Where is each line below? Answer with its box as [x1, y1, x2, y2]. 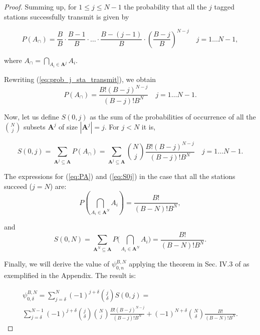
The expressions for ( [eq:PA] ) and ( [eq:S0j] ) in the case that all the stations [4, 171, 235, 181]
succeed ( [4, 180, 33, 191]
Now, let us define [4, 111, 59, 121]
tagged [214, 1, 234, 11]
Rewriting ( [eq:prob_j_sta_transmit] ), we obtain [4, 74, 156, 84]
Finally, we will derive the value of [4, 258, 110, 269]
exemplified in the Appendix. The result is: [4, 270, 136, 280]
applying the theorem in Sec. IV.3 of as [129, 258, 249, 269]
